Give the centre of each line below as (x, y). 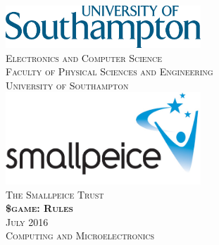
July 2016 (27, 221)
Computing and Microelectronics (80, 235)
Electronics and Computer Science (84, 57)
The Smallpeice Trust (55, 194)
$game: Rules (39, 208)
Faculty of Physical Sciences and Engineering (109, 71)
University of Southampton (67, 85)
